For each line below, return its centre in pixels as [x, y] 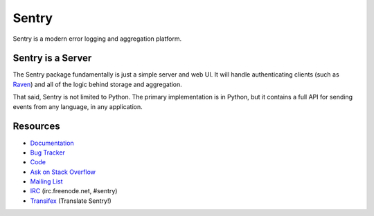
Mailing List [46, 181]
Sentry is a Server [52, 58]
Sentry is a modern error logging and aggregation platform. [97, 39]
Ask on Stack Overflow [63, 172]
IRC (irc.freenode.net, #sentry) [74, 191]
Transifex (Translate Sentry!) [71, 201]
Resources [36, 127]
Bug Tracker [48, 153]
